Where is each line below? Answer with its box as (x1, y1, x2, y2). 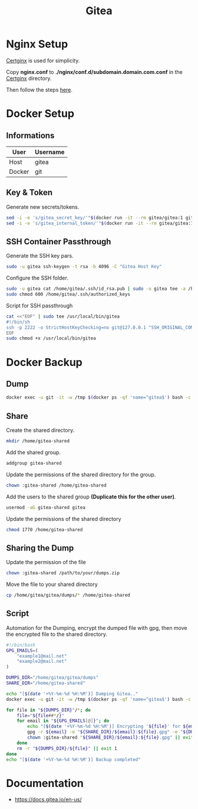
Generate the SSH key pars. (6, 253, 74, 260)
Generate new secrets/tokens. (6, 203, 80, 211)
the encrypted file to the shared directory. (6, 630, 108, 638)
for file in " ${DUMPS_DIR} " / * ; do (6, 707, 91, 713)
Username (35, 148, 65, 156)
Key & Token (6, 187, 53, 198)
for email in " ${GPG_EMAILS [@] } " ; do (16, 718, 110, 724)
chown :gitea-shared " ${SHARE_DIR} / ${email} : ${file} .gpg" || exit (27, 734, 194, 740)
